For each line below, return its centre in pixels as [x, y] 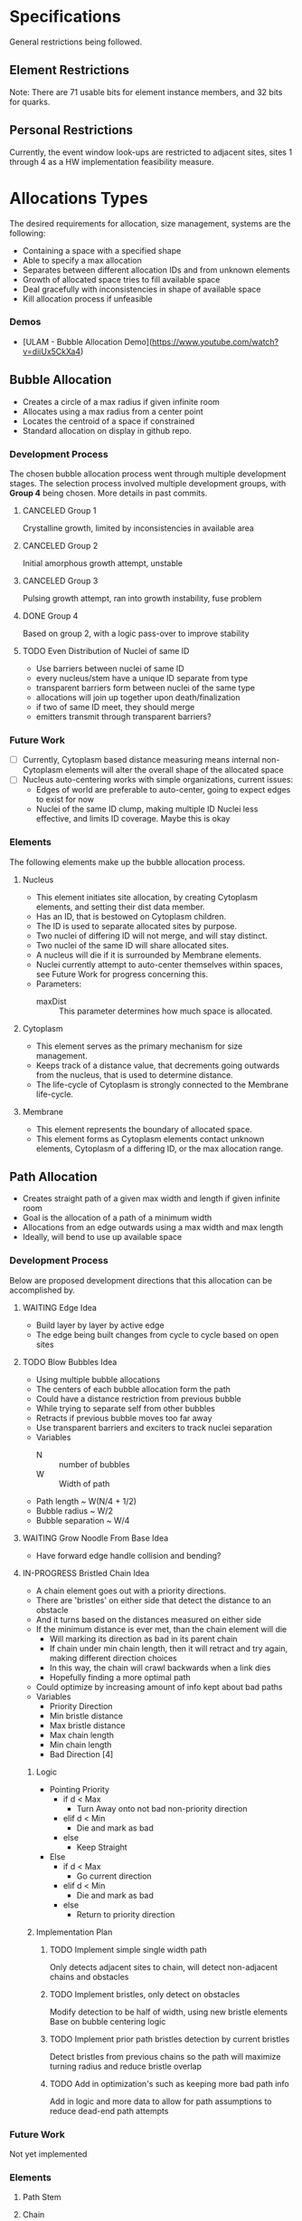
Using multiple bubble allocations [98, 1380]
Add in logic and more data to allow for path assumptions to [160, 2101]
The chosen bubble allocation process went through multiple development [148, 474]
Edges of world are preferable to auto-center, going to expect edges [163, 790]
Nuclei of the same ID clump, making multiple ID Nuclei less [147, 809]
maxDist [51, 1001]
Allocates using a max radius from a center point [113, 411]
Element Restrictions [69, 70]
